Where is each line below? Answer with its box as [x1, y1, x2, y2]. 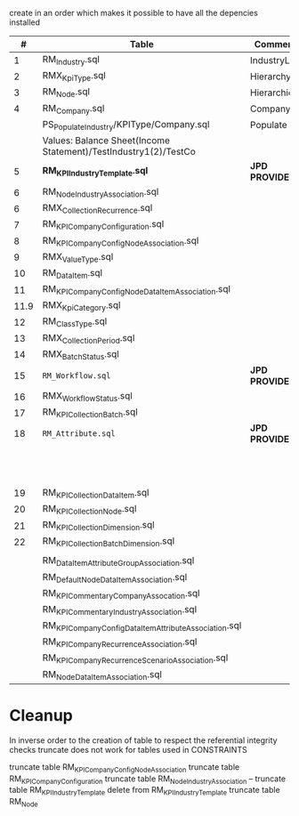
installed [9, 17, 41, 28]
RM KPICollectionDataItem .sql [42, 486, 149, 500]
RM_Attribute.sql [42, 429, 116, 439]
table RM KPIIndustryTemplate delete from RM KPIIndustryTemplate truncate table [9, 785, 280, 797]
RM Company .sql [42, 101, 105, 116]
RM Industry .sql [42, 53, 101, 68]
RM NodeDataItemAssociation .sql [42, 667, 163, 682]
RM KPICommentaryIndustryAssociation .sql [42, 602, 198, 618]
